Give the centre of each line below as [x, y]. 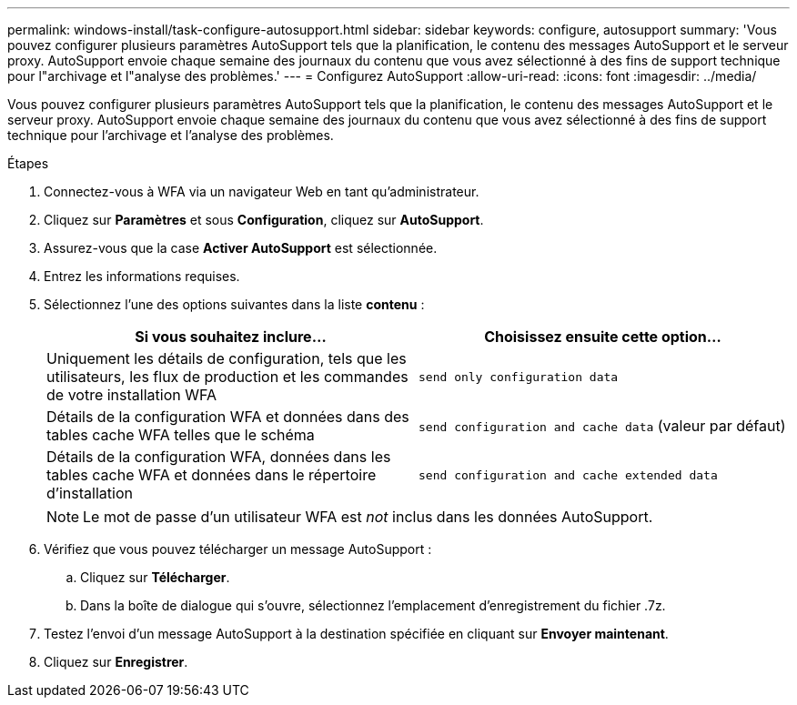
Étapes [28, 163]
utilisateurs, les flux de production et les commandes [227, 377]
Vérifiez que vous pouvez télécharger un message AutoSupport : [238, 549]
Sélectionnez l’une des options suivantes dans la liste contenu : [234, 304]
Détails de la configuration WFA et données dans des [228, 417]
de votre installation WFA [131, 395]
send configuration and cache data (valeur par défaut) [602, 426]
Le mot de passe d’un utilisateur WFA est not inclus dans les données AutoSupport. [368, 517]
